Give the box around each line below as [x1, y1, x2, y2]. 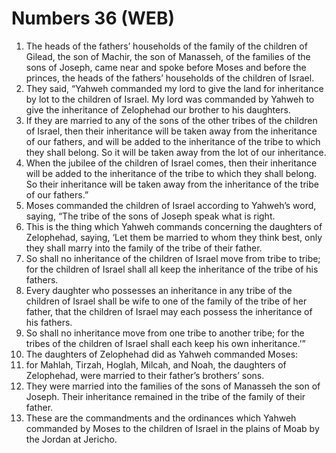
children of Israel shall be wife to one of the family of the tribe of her [25, 295, 308, 307]
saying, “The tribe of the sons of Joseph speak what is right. [25, 210, 276, 222]
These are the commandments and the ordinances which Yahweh [25, 412, 297, 424]
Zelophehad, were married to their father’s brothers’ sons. [25, 369, 265, 381]
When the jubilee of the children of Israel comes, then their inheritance [25, 157, 318, 169]
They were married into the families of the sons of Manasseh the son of [25, 380, 321, 392]
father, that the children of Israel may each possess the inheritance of [25, 305, 313, 317]
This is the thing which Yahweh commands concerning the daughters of [25, 220, 323, 232]
